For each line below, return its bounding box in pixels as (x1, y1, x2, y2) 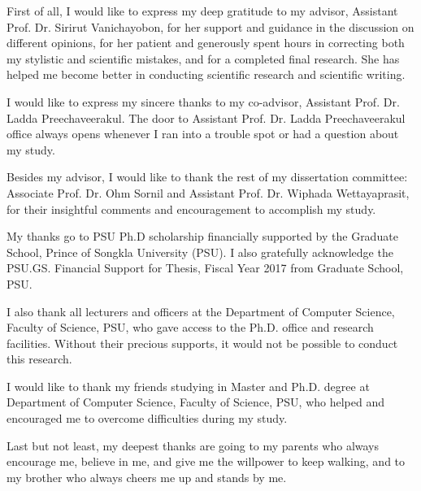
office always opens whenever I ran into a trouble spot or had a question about (7, 125, 399, 142)
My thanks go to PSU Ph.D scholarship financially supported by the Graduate (7, 228, 398, 245)
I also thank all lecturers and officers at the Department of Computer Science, (7, 302, 395, 319)
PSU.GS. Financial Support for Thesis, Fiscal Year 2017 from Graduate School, (7, 259, 404, 276)
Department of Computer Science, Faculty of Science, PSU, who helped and (7, 393, 385, 411)
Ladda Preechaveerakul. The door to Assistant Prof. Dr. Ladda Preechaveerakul (7, 109, 406, 126)
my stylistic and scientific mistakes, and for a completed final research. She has (7, 50, 400, 67)
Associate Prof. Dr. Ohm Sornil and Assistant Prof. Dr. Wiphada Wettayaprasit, (7, 184, 410, 201)
